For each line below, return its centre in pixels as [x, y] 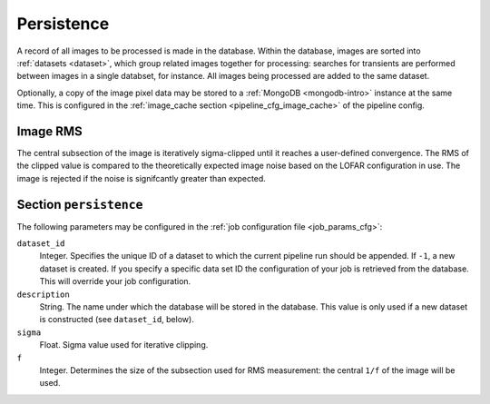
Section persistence [80, 204]
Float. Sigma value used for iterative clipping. [124, 345]
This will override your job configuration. [115, 281]
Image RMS [50, 131]
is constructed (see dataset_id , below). [117, 320]
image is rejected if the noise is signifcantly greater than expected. [142, 178]
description [43, 294]
